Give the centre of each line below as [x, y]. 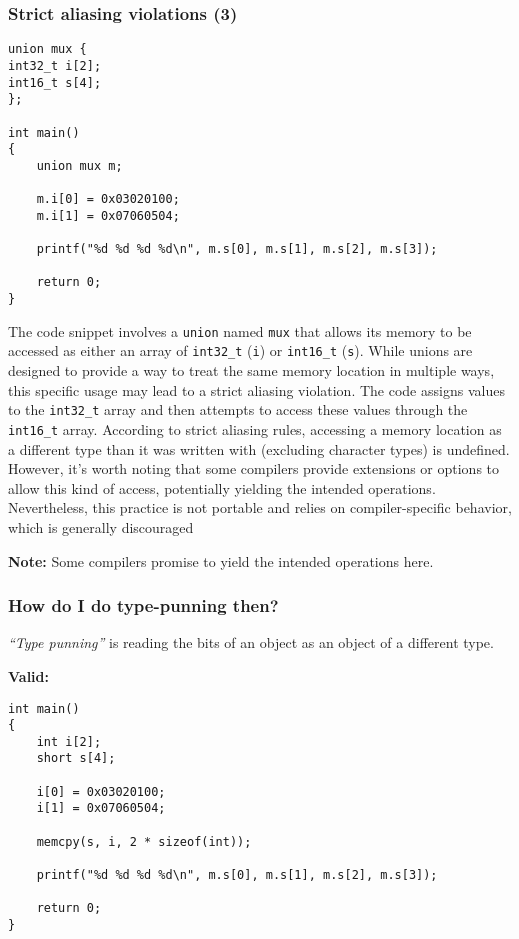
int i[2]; [69, 741]
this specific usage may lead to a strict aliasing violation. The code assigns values [256, 389]
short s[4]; [76, 758]
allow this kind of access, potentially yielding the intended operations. [222, 487]
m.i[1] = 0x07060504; [108, 215]
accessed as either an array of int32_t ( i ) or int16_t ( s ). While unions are [240, 350]
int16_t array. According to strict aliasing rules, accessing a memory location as [255, 428]
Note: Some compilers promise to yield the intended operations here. [221, 560]
